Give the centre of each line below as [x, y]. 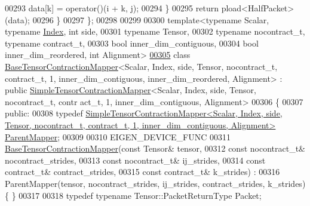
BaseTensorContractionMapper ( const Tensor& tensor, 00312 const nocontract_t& [155, 148]
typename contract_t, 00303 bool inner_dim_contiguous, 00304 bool [132, 43]
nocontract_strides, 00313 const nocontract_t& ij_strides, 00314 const [135, 160]
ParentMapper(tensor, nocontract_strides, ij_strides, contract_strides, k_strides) [155, 183]
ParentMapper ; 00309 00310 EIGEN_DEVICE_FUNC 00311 [118, 136]
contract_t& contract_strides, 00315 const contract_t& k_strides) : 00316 [142, 172]
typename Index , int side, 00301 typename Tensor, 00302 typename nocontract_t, [155, 31]
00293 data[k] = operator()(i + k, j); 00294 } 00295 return [112, 8]
